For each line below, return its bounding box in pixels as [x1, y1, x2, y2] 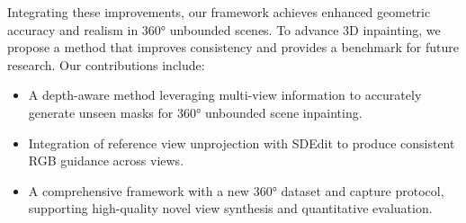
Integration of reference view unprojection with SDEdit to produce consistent [28, 133, 455, 152]
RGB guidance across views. [28, 151, 184, 170]
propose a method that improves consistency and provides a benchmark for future [7, 38, 459, 57]
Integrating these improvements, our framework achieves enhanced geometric [7, 3, 431, 21]
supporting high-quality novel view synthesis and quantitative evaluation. [28, 199, 433, 218]
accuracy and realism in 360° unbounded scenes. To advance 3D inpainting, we [7, 20, 441, 39]
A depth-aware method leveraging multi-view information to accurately [28, 85, 422, 104]
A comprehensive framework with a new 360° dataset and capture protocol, [28, 181, 444, 200]
